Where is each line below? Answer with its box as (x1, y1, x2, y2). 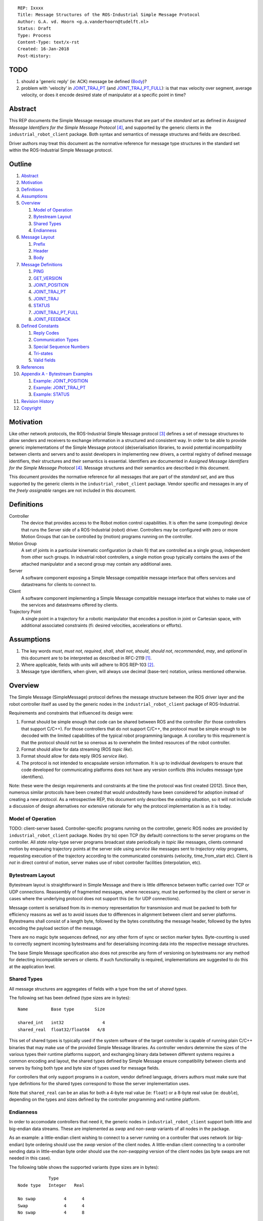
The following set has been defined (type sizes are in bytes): (9, 995, 131, 1001)
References (21, 364, 44, 370)
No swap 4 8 (18, 1210, 85, 1216)
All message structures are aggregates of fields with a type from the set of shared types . (9, 986, 188, 991)
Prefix (33, 241, 46, 247)
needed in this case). (9, 1155, 51, 1161)
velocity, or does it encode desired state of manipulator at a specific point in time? (21, 92, 186, 98)
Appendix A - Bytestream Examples (21, 371, 93, 377)
